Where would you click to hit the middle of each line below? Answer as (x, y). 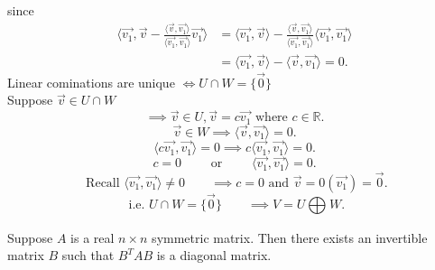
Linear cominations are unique (91, 82)
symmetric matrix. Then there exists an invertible (290, 237)
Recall (103, 183)
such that (88, 255)
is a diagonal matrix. (214, 255)
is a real (93, 237)
